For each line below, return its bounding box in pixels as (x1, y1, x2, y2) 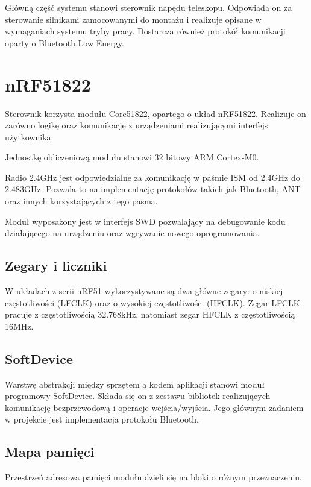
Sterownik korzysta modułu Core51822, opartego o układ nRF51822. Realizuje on (5, 107, 306, 119)
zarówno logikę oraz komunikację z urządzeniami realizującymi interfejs (5, 119, 268, 131)
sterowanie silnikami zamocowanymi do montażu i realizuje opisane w (5, 13, 262, 25)
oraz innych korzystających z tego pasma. (5, 195, 158, 207)
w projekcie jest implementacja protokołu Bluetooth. (5, 413, 199, 426)
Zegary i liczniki (5, 256, 107, 275)
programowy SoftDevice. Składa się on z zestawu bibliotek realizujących (5, 389, 271, 402)
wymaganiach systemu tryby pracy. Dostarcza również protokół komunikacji (5, 25, 286, 37)
